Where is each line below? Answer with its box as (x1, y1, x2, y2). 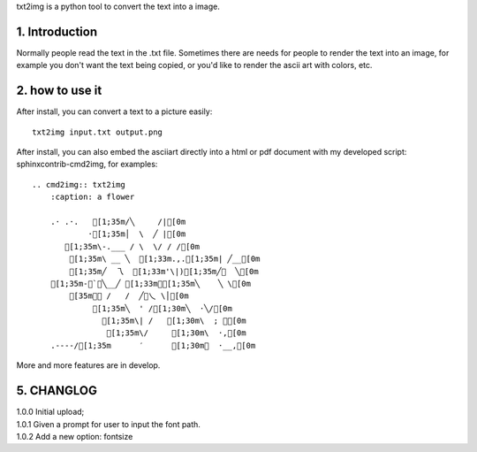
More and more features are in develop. (16, 360, 161, 371)
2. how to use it (16, 83, 102, 98)
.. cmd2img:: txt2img (32, 180, 125, 189)
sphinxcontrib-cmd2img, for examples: (16, 159, 158, 170)
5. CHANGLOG (16, 383, 97, 398)
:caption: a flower (49, 192, 135, 203)
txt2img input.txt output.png (32, 126, 163, 137)
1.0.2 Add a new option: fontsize (16, 431, 133, 441)
